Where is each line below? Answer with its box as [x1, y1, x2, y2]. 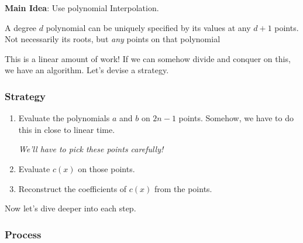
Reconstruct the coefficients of [18, 182, 127, 194]
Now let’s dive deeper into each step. [5, 202, 136, 214]
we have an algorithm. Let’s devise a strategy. [5, 64, 169, 76]
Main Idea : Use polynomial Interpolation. [5, 2, 159, 13]
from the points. [154, 182, 212, 194]
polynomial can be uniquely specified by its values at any [46, 21, 251, 33]
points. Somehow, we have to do [178, 112, 294, 124]
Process [5, 227, 42, 241]
